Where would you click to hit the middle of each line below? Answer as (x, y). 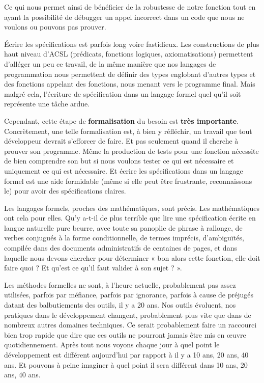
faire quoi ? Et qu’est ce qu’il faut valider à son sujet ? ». (93, 268)
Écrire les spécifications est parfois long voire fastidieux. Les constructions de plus (132, 44)
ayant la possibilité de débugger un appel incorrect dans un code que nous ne (124, 17)
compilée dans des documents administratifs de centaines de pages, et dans (121, 248)
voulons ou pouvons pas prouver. (55, 27)
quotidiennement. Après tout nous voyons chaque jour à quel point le (112, 345)
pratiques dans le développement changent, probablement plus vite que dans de (128, 314)
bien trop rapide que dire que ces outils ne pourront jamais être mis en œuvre (125, 334)
